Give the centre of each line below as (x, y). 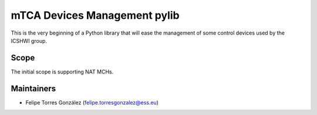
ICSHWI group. (29, 40)
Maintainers (33, 88)
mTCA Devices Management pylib (95, 15)
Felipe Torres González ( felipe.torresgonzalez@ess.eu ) (92, 102)
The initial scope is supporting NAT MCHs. (62, 72)
